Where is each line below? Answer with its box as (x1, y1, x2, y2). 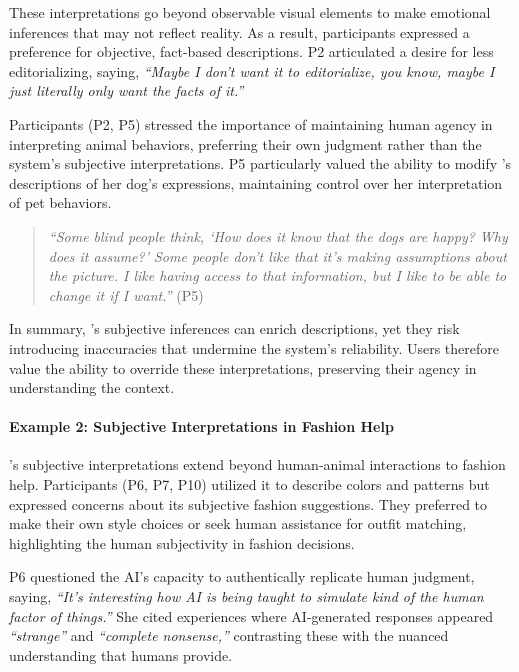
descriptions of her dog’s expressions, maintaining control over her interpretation (9, 172, 503, 193)
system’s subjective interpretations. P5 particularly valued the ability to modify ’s (9, 153, 512, 174)
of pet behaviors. (9, 192, 112, 213)
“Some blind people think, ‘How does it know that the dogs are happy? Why (48, 225, 508, 246)
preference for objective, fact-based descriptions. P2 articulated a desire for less (9, 41, 494, 62)
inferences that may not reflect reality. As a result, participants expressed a (9, 21, 470, 42)
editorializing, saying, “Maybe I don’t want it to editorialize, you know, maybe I (9, 60, 495, 81)
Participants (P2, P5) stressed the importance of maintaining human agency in (9, 113, 493, 134)
